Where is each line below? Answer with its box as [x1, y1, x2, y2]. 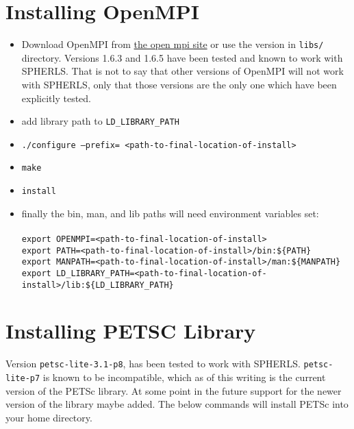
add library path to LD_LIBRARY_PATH [21, 114, 179, 128]
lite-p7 [5, 373, 40, 384]
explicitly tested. [21, 90, 91, 105]
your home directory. [5, 410, 92, 424]
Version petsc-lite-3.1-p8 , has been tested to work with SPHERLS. [5, 356, 301, 371]
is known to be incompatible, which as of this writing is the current [42, 370, 326, 384]
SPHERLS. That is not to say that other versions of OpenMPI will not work [21, 64, 344, 78]
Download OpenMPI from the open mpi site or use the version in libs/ [21, 37, 324, 51]
